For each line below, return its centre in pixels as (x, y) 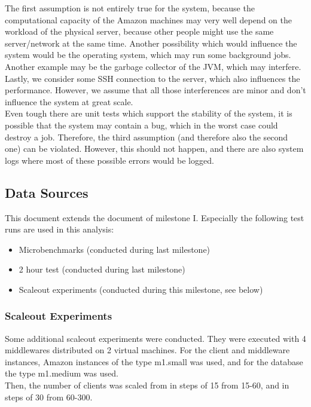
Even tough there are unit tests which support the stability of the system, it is (149, 113)
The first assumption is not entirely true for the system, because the (130, 8)
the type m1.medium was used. (62, 373)
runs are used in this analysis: (60, 229)
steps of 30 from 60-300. (49, 397)
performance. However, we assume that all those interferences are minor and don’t (155, 90)
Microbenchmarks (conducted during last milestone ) (115, 249)
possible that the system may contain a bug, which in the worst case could (141, 125)
